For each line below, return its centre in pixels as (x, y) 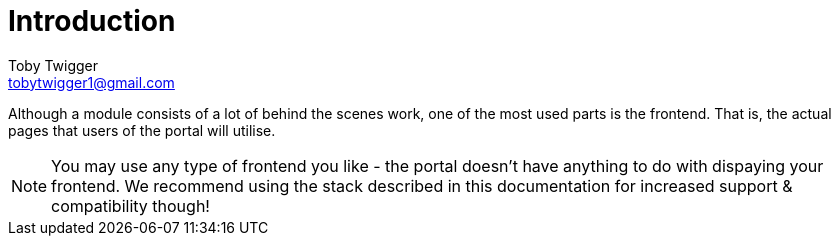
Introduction (92, 21)
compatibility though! (130, 205)
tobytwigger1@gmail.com (91, 82)
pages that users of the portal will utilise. (142, 130)
